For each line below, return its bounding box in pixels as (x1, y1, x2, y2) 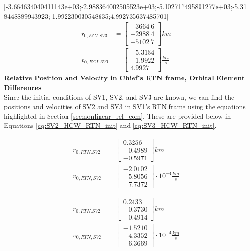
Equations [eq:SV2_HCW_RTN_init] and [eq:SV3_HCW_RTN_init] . (4, 120, 217, 130)
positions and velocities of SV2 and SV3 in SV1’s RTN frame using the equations (4, 101, 246, 111)
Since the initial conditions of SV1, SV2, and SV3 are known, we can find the (4, 92, 234, 102)
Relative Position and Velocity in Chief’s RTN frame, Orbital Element (4, 73, 245, 83)
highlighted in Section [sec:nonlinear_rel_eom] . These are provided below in (4, 110, 231, 121)
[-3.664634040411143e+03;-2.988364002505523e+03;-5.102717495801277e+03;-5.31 (4, 1, 247, 11)
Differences (4, 82, 42, 93)
